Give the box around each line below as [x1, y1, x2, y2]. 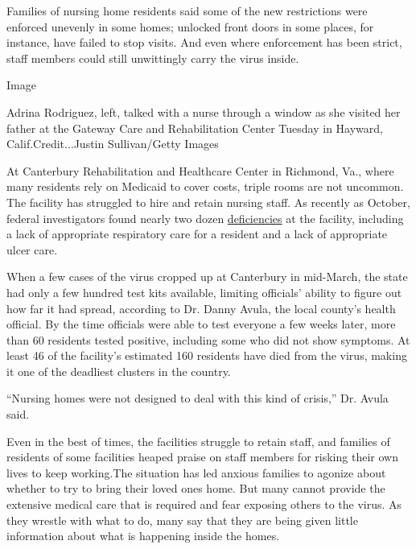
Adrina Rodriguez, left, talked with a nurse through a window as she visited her [6, 103, 401, 120]
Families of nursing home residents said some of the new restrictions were [6, 2, 368, 19]
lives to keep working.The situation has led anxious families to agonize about [6, 464, 386, 481]
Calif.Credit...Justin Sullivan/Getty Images [6, 135, 219, 152]
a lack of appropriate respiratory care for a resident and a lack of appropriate [6, 225, 388, 242]
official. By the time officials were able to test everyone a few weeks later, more [6, 316, 396, 332]
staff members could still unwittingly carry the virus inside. [6, 49, 299, 66]
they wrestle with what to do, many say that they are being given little [6, 511, 358, 528]
